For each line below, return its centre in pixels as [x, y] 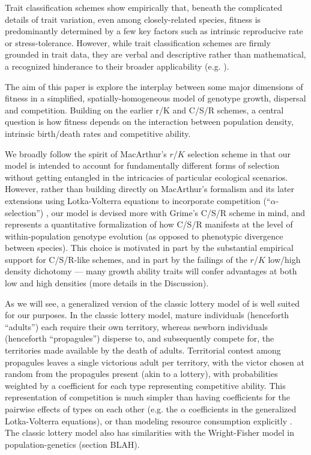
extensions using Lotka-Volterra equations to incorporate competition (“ [138, 200]
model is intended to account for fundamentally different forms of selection [142, 165]
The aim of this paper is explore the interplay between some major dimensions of [154, 86]
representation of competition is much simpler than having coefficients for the [147, 397]
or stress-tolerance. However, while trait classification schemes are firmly [138, 42]
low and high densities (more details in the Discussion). [107, 283]
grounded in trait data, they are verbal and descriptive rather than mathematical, [155, 54]
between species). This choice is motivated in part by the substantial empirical [149, 248]
